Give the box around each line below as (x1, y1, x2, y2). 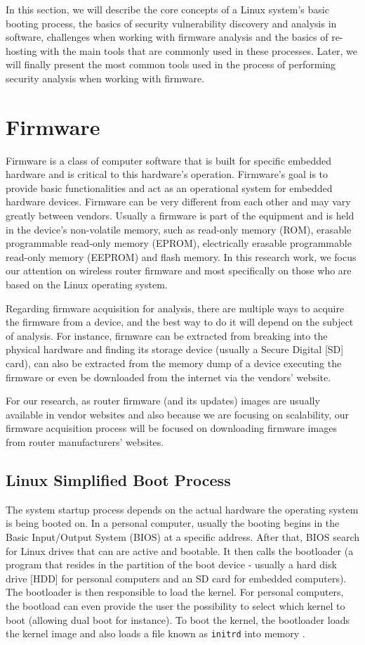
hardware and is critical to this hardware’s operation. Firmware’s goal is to (6, 167, 328, 181)
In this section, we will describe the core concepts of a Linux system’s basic (6, 2, 329, 16)
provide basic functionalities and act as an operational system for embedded (6, 180, 333, 195)
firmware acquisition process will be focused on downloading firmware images (6, 421, 337, 435)
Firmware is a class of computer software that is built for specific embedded (6, 153, 331, 167)
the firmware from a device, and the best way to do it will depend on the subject (6, 314, 354, 329)
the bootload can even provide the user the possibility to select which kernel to (6, 598, 345, 613)
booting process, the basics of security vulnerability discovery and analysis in (6, 15, 337, 30)
